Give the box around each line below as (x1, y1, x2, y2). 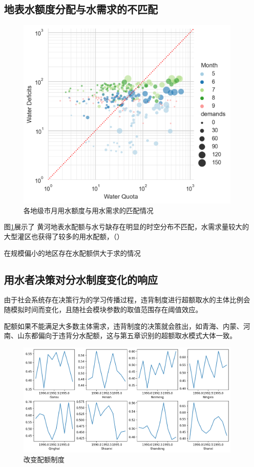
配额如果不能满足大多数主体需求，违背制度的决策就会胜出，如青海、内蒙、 (4, 320, 243, 331)
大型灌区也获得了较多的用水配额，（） (4, 231, 124, 241)
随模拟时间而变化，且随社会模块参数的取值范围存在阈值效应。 (4, 304, 202, 314)
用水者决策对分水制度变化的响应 (4, 271, 158, 287)
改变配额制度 (23, 454, 64, 464)
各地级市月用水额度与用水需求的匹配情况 (23, 205, 153, 215)
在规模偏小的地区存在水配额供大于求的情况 (4, 247, 141, 258)
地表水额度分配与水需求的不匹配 (4, 1, 158, 17)
